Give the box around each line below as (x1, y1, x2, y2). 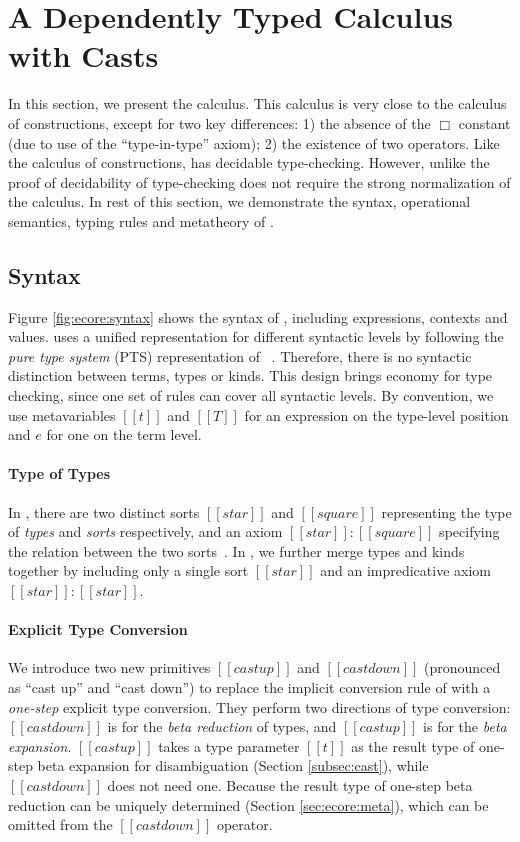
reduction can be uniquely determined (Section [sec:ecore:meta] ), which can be (8, 794, 489, 815)
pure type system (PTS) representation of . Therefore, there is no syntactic (8, 345, 472, 366)
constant (458, 112, 511, 133)
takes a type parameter (158, 735, 300, 756)
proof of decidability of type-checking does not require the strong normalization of (8, 171, 511, 192)
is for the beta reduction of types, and (107, 716, 337, 737)
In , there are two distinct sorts (8, 501, 200, 522)
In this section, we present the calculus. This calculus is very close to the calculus (8, 93, 507, 114)
